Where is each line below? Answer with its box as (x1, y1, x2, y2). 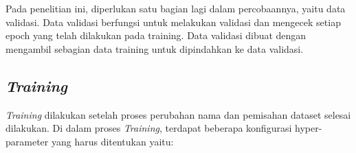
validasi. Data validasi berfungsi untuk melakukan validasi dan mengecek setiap (5, 14, 341, 29)
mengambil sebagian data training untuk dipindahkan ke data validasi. (5, 41, 304, 56)
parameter (5, 134, 49, 148)
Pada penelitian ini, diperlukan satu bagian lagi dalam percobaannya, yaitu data (5, 1, 346, 15)
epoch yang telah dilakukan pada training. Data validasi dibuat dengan (5, 28, 307, 43)
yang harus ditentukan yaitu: (51, 134, 174, 148)
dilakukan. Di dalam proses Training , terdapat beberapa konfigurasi (5, 121, 292, 135)
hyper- (294, 121, 322, 135)
